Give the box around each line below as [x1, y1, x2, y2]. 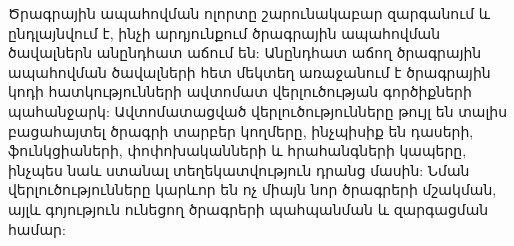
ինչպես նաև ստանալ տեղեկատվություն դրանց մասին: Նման [8, 159, 470, 180]
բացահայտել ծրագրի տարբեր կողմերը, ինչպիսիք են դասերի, [8, 120, 474, 141]
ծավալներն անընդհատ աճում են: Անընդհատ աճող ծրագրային [8, 42, 482, 63]
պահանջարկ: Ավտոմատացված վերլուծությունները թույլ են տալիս [8, 100, 508, 121]
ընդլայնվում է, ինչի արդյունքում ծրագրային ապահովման [8, 22, 441, 43]
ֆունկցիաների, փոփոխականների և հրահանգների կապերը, [8, 140, 467, 161]
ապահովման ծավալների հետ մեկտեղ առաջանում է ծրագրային [8, 61, 491, 82]
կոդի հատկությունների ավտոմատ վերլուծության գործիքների [8, 81, 472, 102]
